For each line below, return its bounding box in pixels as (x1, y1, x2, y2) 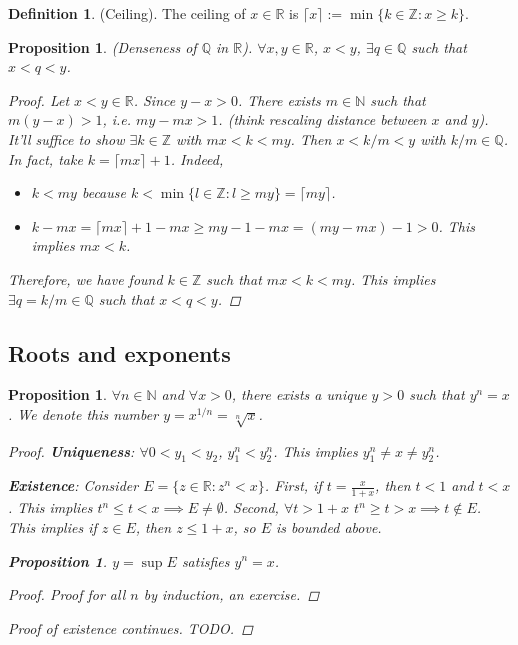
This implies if (8, 516, 97, 537)
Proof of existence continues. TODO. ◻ (8, 617, 253, 638)
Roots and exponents (8, 337, 231, 368)
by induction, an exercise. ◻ (143, 584, 320, 605)
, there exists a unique (231, 384, 367, 405)
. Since (133, 89, 176, 110)
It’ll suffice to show (8, 128, 125, 149)
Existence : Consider (8, 475, 139, 496)
